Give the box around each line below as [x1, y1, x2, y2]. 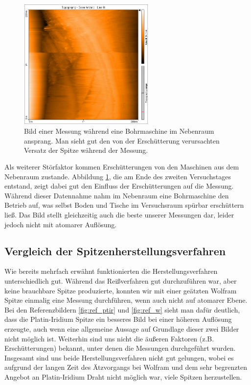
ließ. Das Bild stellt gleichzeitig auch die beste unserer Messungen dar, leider [4, 210, 234, 219]
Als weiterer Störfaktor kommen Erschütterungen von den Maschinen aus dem [4, 162, 239, 172]
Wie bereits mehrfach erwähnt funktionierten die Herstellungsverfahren [4, 266, 218, 276]
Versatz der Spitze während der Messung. [24, 145, 148, 155]
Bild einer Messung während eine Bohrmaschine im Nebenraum [24, 126, 214, 136]
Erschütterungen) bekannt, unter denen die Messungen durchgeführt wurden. [4, 343, 236, 353]
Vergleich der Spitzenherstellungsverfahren [4, 243, 226, 258]
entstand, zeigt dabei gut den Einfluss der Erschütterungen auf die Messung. [4, 181, 234, 191]
